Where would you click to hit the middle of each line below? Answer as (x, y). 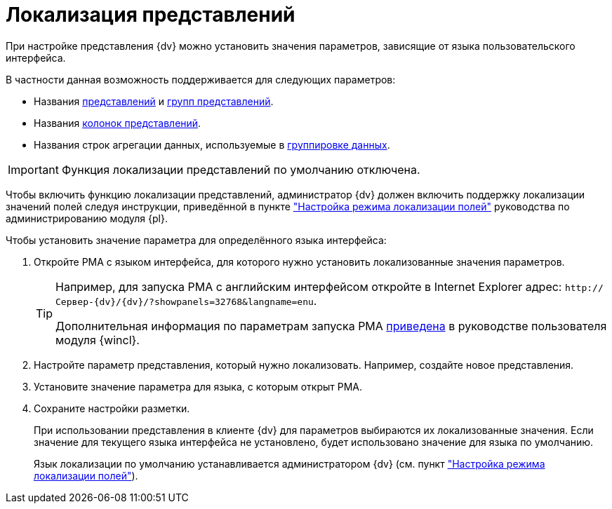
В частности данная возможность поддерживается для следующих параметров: (201, 79)
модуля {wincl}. (98, 340)
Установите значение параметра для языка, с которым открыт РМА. (198, 386)
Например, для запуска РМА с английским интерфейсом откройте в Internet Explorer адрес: (309, 286)
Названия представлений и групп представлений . (154, 101)
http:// (584, 287)
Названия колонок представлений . (118, 123)
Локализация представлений (151, 15)
